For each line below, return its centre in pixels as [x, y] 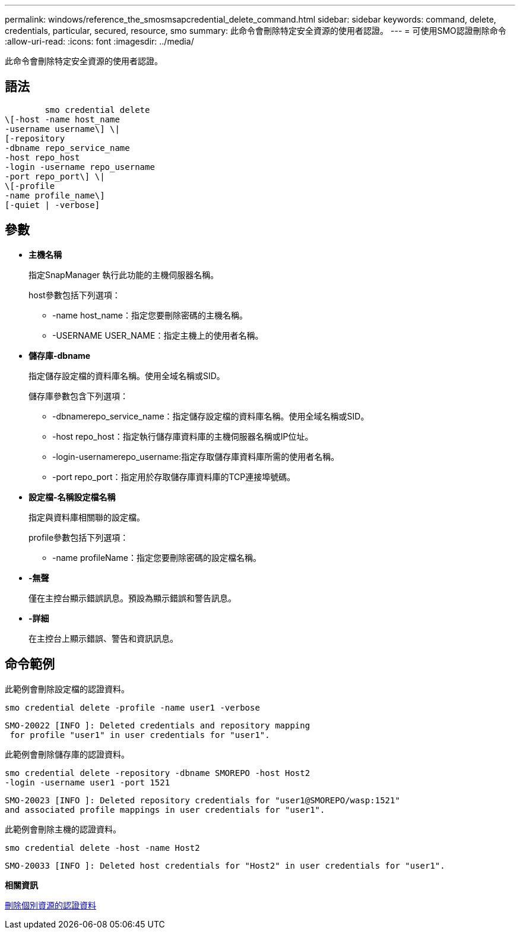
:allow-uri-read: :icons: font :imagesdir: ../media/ [99, 41]
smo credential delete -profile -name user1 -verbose [132, 707]
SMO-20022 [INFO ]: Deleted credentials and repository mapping [158, 725]
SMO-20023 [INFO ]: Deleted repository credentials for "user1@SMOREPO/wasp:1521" [202, 800]
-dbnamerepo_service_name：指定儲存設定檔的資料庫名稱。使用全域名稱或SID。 [211, 416]
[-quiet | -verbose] [53, 205]
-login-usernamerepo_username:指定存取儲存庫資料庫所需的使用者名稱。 [196, 456]
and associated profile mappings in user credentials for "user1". [165, 810]
